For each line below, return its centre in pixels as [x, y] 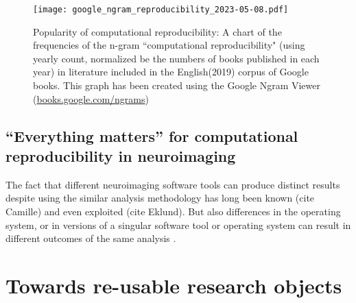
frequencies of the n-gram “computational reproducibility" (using [169, 45]
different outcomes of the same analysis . [91, 238]
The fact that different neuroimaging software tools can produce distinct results [173, 184]
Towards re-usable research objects [174, 285]
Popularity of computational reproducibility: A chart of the [157, 31]
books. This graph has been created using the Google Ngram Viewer [177, 85]
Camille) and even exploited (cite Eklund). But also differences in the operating [173, 211]
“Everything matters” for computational [152, 135]
